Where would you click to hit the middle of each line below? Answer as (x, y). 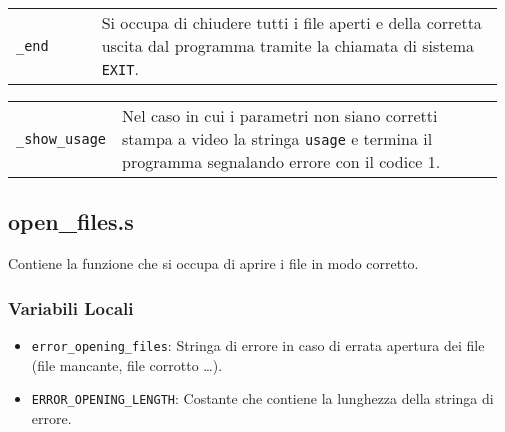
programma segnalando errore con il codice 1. (281, 161)
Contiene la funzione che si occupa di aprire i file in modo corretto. (213, 263)
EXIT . (120, 68)
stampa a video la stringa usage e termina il (277, 138)
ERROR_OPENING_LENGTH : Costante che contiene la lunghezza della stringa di (262, 398)
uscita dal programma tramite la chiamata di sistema (288, 45)
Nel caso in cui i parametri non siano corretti (280, 115)
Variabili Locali (71, 307)
